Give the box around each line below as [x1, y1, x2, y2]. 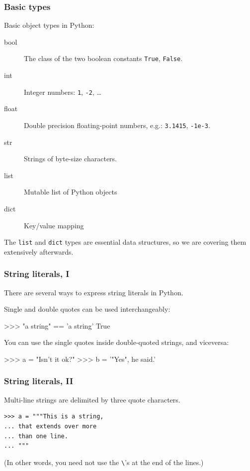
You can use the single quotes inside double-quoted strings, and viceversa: [4, 337, 229, 347]
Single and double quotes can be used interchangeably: [4, 304, 170, 314]
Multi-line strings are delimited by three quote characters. [4, 394, 180, 404]
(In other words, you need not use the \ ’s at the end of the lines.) [4, 457, 204, 467]
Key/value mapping [24, 220, 84, 230]
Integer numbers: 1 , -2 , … [24, 86, 101, 97]
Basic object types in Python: [4, 20, 94, 30]
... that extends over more [4, 422, 97, 430]
